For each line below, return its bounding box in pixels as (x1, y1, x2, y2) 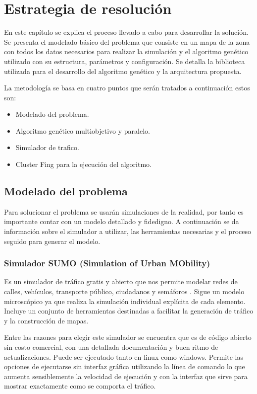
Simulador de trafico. (15, 142, 79, 153)
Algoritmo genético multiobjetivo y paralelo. (15, 125, 150, 136)
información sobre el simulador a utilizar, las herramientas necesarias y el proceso (4, 226, 251, 236)
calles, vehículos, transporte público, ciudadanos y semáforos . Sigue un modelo (4, 286, 245, 297)
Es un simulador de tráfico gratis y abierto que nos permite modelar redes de (4, 276, 238, 287)
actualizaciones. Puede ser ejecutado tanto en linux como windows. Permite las (4, 351, 243, 362)
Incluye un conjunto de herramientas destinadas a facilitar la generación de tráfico (4, 306, 254, 316)
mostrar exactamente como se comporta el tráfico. (4, 381, 156, 391)
